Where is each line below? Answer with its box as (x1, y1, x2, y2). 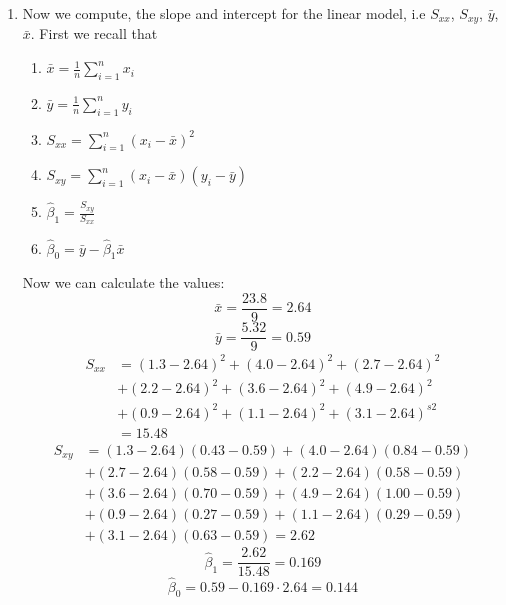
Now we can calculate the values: (22, 272, 225, 293)
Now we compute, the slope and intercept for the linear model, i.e (22, 3, 426, 23)
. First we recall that (30, 23, 158, 44)
